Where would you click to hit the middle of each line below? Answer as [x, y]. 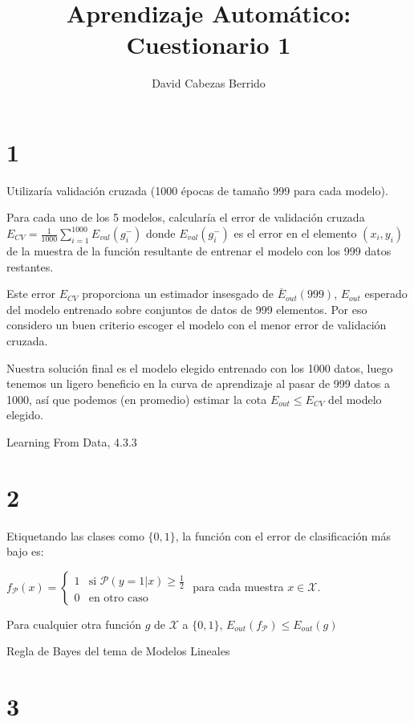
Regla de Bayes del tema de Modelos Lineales [118, 651]
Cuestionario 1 [209, 45]
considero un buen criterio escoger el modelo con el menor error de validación [197, 325]
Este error [31, 294]
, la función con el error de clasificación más [283, 535]
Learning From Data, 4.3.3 [72, 441]
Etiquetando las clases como [75, 535]
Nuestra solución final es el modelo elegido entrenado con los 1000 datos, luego [200, 367]
